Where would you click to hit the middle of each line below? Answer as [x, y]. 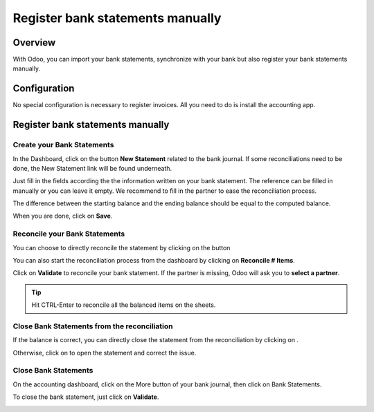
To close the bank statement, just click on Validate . [86, 397]
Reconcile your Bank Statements [69, 234]
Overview [34, 43]
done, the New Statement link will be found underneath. [92, 168]
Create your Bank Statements [63, 145]
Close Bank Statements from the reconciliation [93, 326]
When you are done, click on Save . [63, 216]
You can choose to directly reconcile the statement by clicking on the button [122, 247]
